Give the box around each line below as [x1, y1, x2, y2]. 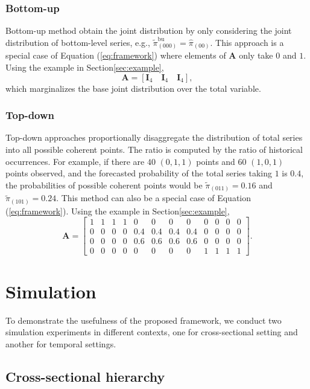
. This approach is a [210, 36, 284, 48]
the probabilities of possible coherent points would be [5, 178, 203, 191]
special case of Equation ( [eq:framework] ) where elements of [5, 49, 226, 62]
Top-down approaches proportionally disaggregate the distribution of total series [5, 131, 303, 144]
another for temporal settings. [5, 337, 116, 350]
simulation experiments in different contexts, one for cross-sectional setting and [5, 326, 298, 338]
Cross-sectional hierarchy [5, 367, 165, 385]
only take [239, 49, 273, 62]
